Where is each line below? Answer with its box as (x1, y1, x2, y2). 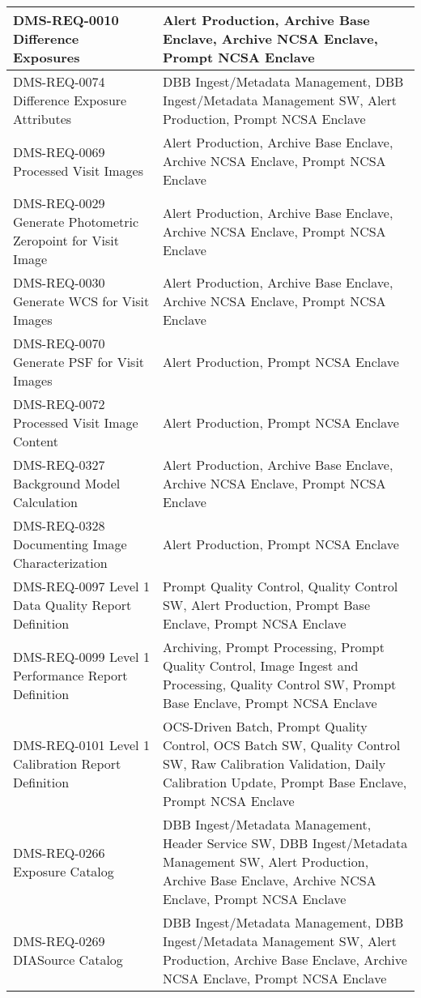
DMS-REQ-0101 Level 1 (13, 736, 150, 754)
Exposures (13, 48, 80, 66)
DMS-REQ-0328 (13, 516, 105, 535)
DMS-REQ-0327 (13, 455, 105, 474)
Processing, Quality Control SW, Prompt (162, 675, 397, 693)
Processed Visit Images (13, 160, 144, 180)
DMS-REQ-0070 (13, 334, 105, 352)
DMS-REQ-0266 (13, 842, 105, 862)
